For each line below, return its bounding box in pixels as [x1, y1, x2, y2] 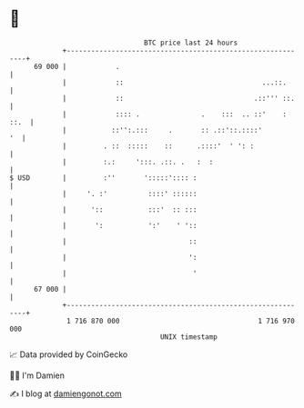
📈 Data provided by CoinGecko [9, 349, 128, 360]
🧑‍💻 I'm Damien [9, 370, 66, 381]
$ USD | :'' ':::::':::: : [9, 173, 198, 183]
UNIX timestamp [159, 332, 218, 342]
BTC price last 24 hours [144, 38, 238, 47]
